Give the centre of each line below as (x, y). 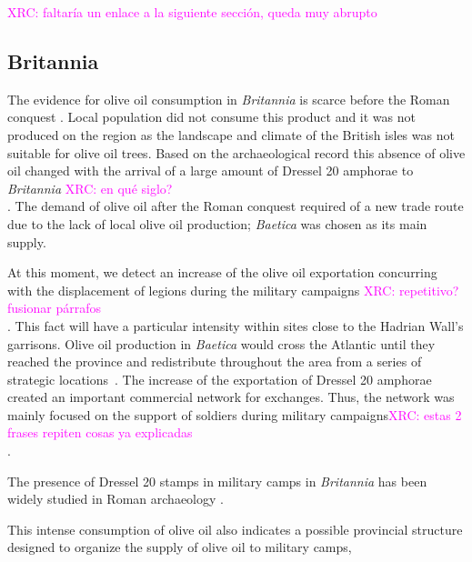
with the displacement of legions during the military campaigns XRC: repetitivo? (233, 290)
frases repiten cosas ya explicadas (100, 432)
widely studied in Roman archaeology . (115, 499)
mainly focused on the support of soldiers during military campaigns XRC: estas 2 (235, 414)
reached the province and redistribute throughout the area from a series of (215, 361)
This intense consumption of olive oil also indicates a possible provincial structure (235, 529)
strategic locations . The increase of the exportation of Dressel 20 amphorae (220, 379)
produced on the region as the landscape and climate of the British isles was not (231, 134)
